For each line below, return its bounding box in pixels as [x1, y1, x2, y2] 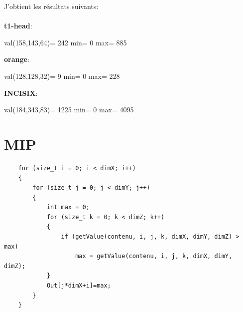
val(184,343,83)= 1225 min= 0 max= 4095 [4, 104, 134, 115]
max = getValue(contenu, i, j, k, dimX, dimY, [75, 253, 233, 260]
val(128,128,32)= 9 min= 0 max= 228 [4, 70, 120, 81]
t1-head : [4, 20, 32, 31]
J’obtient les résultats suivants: [4, 1, 99, 11]
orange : [4, 54, 29, 64]
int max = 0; [46, 204, 90, 211]
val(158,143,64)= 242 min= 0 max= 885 [4, 37, 127, 47]
